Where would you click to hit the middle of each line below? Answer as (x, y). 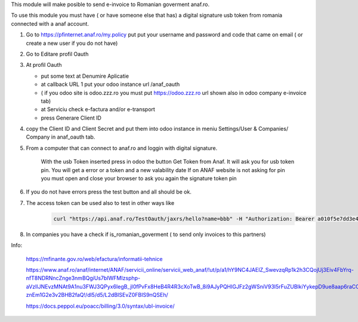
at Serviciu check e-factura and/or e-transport (98, 109)
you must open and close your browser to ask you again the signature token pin (139, 179)
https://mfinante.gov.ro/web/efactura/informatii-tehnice (94, 259)
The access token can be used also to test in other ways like (100, 203)
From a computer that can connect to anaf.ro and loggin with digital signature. (122, 148)
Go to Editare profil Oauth (57, 54)
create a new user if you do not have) (72, 43)
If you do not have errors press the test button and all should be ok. (109, 192)
